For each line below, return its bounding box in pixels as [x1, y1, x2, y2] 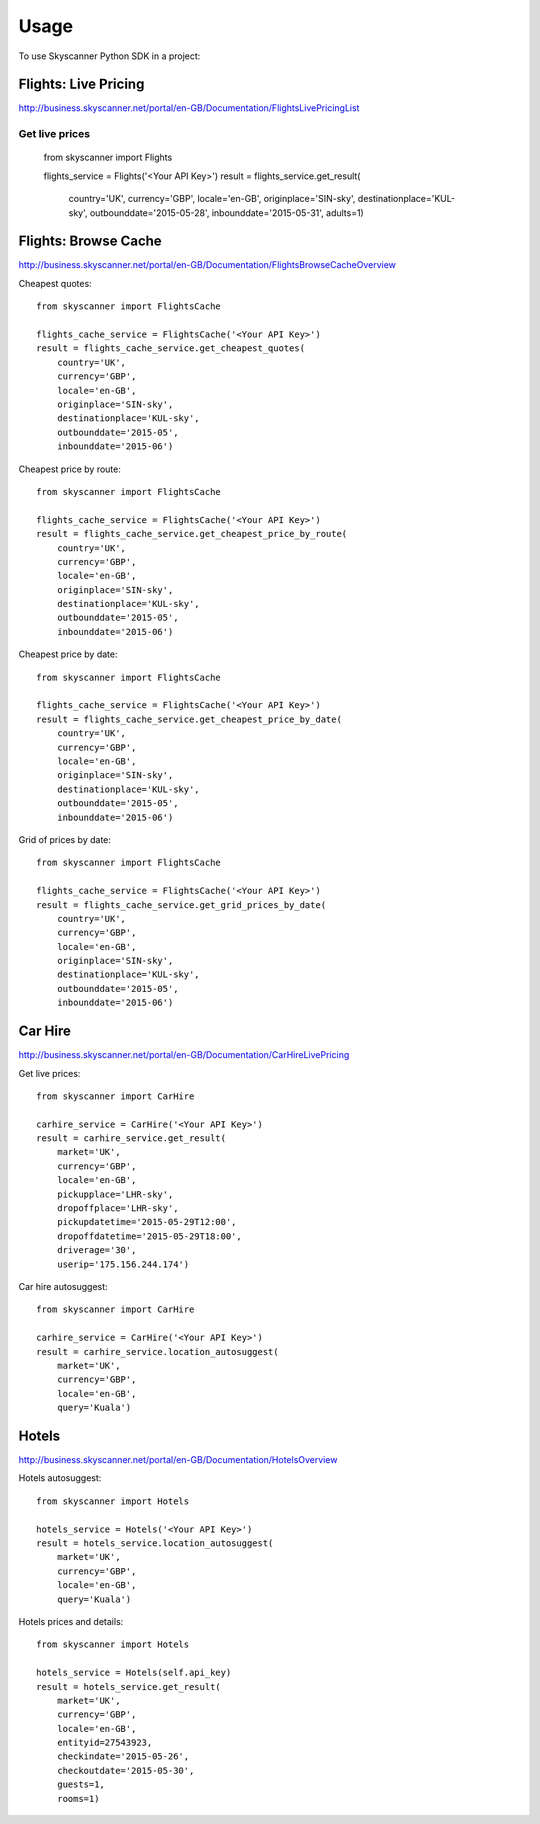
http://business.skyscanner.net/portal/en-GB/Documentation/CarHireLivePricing [18, 1049, 350, 1061]
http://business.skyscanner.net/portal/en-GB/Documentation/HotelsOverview [18, 1454, 338, 1466]
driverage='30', [56, 1245, 137, 1256]
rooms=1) [56, 1793, 100, 1804]
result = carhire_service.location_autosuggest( [36, 1346, 279, 1357]
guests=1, [56, 1779, 105, 1790]
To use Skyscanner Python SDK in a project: [18, 50, 201, 62]
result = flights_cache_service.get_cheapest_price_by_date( [36, 713, 342, 725]
